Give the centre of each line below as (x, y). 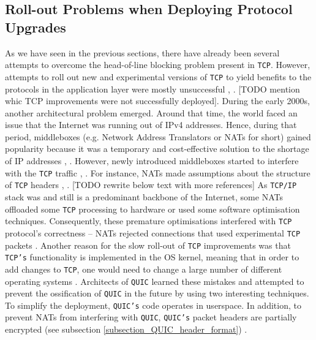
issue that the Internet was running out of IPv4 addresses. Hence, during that (151, 125)
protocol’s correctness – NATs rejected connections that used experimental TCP (153, 232)
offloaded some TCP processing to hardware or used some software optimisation (152, 209)
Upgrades (36, 27)
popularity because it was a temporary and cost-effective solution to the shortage (157, 149)
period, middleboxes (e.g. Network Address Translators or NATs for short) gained (158, 136)
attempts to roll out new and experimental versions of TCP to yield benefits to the (158, 76)
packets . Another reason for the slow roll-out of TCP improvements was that (148, 245)
